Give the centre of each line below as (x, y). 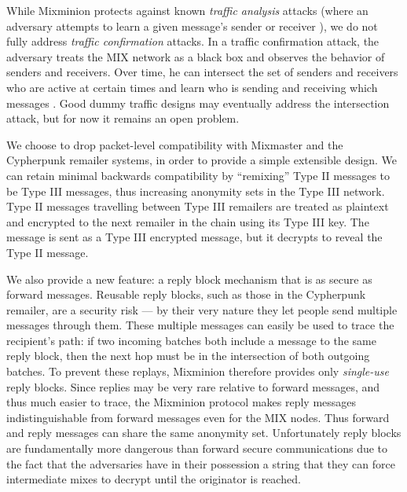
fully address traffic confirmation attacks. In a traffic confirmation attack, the (193, 41)
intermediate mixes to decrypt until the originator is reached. (154, 479)
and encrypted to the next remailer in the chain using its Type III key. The (188, 221)
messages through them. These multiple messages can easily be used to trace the (200, 325)
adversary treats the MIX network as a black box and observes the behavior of (196, 56)
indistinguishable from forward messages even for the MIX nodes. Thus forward (198, 417)
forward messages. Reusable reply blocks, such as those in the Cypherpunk (186, 294)
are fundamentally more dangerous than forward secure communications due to (197, 448)
